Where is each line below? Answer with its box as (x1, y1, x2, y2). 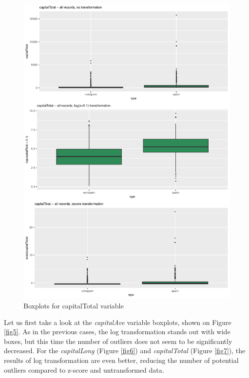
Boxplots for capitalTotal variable (23, 300, 124, 310)
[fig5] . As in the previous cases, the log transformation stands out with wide (4, 326, 230, 337)
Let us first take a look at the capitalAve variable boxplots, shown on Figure (4, 317, 231, 327)
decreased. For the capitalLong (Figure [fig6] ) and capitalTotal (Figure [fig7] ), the (4, 345, 246, 356)
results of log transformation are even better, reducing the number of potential (4, 355, 239, 365)
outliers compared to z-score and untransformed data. (4, 364, 164, 375)
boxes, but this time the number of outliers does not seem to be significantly (4, 336, 232, 346)
